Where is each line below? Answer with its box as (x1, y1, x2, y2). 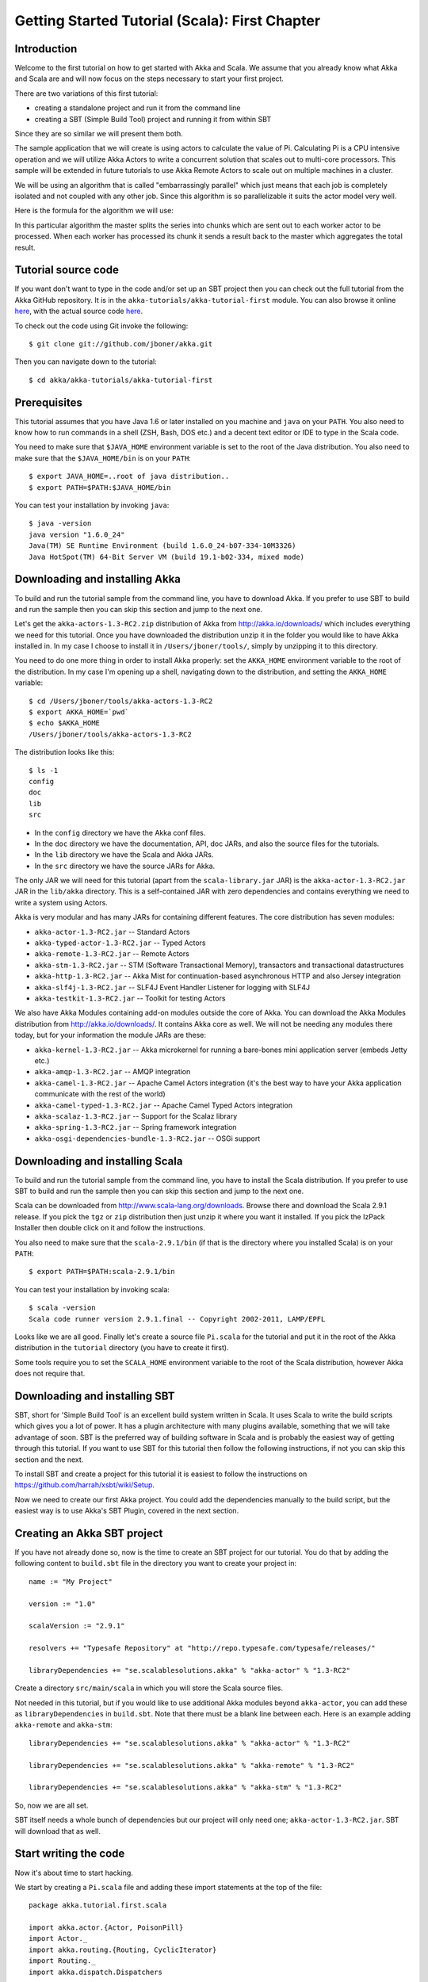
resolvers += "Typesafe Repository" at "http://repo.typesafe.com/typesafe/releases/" (29, 1643, 376, 1653)
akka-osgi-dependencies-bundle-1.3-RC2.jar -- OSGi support (34, 1134, 261, 1143)
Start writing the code (14, 1847, 125, 1861)
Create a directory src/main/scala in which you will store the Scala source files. (14, 1683, 283, 1693)
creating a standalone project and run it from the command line (34, 103, 241, 113)
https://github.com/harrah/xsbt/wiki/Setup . (14, 1480, 155, 1490)
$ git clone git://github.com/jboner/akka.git (29, 339, 213, 348)
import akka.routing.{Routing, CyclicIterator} (29, 1945, 217, 1954)
